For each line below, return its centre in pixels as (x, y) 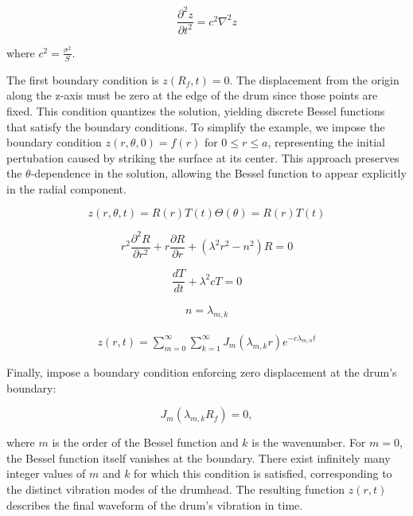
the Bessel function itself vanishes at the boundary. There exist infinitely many (199, 457)
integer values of (46, 473)
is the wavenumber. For (309, 442)
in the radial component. (66, 188)
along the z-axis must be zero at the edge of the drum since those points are (192, 95)
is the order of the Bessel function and (145, 442)
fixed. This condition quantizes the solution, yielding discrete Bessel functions (196, 110)
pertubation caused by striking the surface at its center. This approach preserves (203, 157)
